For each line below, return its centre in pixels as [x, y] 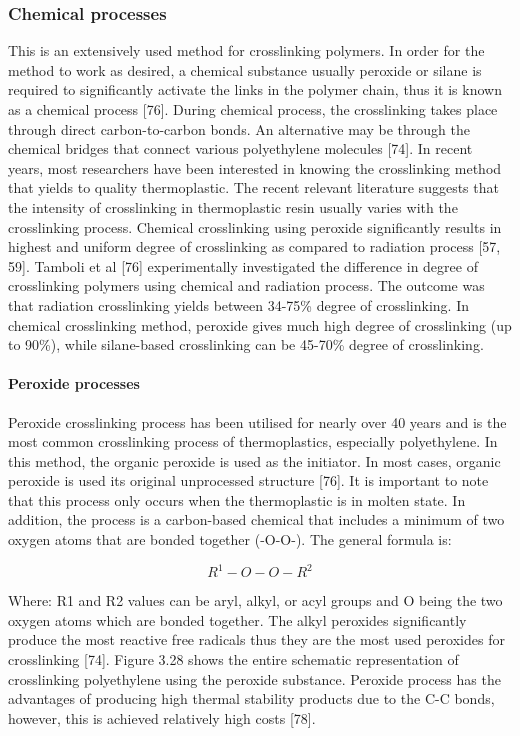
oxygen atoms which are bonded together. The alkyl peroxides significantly [237, 619]
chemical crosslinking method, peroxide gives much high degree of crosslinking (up [260, 324]
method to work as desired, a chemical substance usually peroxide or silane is [245, 69]
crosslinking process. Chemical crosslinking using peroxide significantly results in [255, 226]
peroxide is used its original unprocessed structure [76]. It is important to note [248, 480]
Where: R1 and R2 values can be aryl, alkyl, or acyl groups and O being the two [255, 600]
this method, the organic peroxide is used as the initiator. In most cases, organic [254, 460]
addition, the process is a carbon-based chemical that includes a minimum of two [256, 519]
